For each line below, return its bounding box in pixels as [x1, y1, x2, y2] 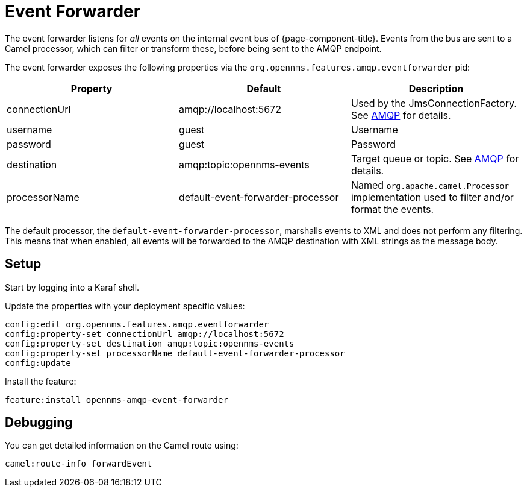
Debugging [5, 415, 73, 430]
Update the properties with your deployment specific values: [5, 300, 245, 311]
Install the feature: [5, 376, 76, 386]
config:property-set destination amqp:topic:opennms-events [5, 338, 295, 348]
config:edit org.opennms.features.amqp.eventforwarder [5, 319, 269, 329]
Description [408, 82, 464, 95]
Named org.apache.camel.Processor [351, 178, 510, 191]
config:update [5, 358, 71, 368]
